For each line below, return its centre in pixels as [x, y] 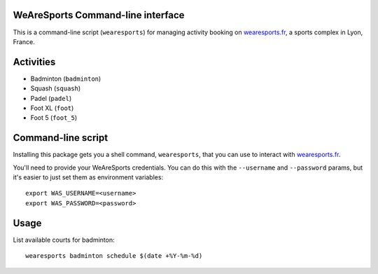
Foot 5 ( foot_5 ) [54, 118]
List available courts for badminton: [64, 240]
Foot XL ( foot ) [52, 108]
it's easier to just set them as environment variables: [88, 177]
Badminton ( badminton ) [66, 78]
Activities [34, 62]
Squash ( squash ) [56, 88]
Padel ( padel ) [51, 98]
